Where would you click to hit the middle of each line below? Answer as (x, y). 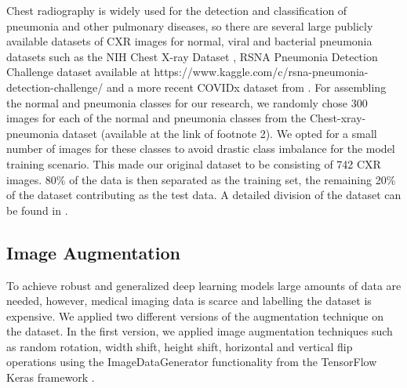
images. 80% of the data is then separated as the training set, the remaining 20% (201, 179)
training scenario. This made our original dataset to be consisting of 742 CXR (194, 163)
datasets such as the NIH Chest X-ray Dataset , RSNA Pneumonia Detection (192, 56)
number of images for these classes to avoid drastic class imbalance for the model (201, 149)
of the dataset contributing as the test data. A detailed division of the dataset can (204, 195)
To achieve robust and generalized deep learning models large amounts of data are (204, 285)
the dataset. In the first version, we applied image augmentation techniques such (200, 331)
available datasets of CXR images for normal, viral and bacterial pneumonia (189, 41)
